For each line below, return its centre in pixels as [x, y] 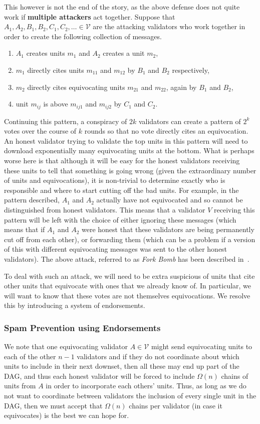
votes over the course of [40, 131]
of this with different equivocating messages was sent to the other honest [116, 249]
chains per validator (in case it [176, 405]
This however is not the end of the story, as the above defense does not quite [122, 7]
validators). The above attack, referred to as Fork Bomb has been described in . [127, 258]
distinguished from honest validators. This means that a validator [105, 209]
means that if [25, 229]
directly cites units [56, 70]
